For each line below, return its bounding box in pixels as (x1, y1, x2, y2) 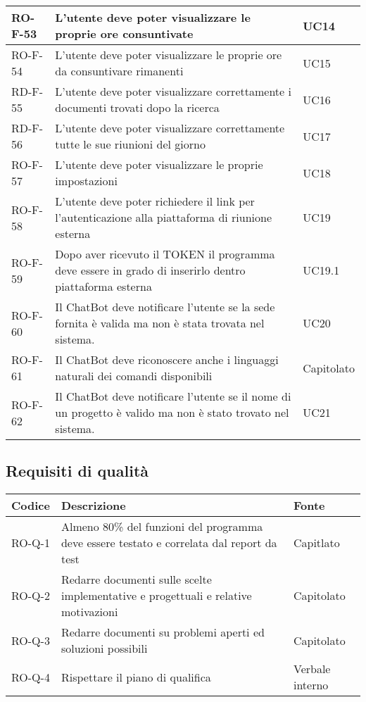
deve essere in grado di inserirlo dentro (55, 262, 246, 278)
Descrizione (61, 497, 126, 514)
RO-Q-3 (11, 632, 50, 648)
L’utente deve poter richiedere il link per (55, 193, 255, 209)
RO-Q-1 (11, 534, 50, 551)
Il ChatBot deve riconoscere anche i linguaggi (55, 351, 279, 368)
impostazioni (55, 173, 118, 189)
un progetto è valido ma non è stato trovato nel (55, 404, 289, 420)
